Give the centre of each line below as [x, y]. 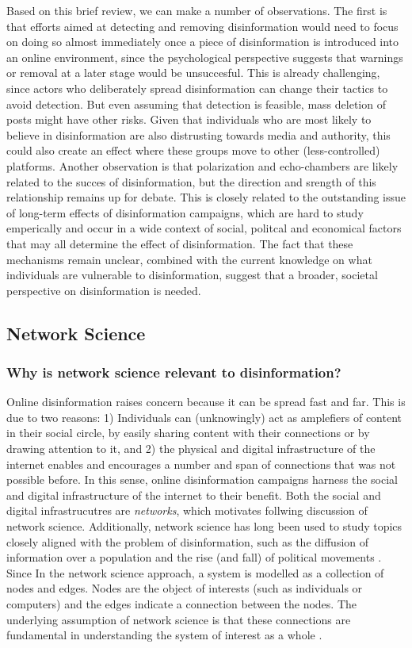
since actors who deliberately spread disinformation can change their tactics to [197, 88]
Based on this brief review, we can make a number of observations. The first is [197, 10]
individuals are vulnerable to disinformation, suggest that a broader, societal [192, 275]
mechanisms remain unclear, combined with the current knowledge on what [189, 259]
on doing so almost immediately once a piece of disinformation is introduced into [203, 42]
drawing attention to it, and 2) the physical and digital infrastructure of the [191, 449]
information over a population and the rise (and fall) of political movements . [194, 557]
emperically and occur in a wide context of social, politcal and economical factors [204, 228]
